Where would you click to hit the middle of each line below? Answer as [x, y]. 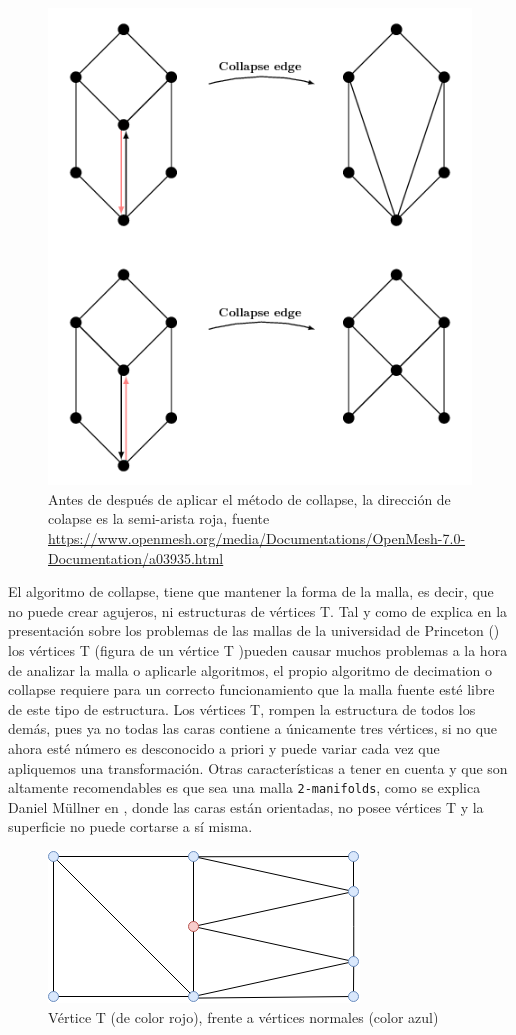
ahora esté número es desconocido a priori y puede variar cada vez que [224, 747]
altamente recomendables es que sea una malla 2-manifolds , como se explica [244, 787]
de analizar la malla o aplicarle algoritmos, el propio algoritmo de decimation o [250, 669]
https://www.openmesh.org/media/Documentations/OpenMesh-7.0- [257, 538]
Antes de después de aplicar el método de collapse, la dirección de [249, 498]
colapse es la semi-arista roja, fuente [159, 518]
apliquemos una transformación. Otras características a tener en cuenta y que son [258, 767]
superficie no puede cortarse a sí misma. [130, 826]
